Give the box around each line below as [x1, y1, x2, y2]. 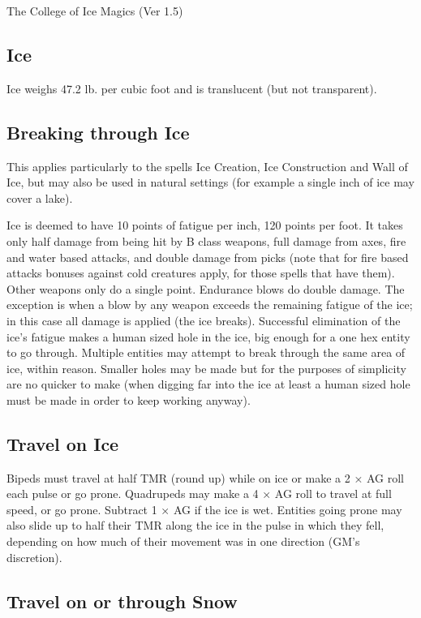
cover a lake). [6, 189, 73, 206]
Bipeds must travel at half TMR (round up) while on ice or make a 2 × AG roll [6, 469, 404, 486]
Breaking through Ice [6, 119, 190, 144]
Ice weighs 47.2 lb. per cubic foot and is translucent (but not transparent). [6, 79, 377, 97]
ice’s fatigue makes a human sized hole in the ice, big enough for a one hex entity [6, 328, 410, 345]
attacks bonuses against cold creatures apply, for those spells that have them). [6, 264, 395, 281]
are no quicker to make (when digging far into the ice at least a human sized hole [6, 376, 410, 393]
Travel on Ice [6, 431, 119, 456]
